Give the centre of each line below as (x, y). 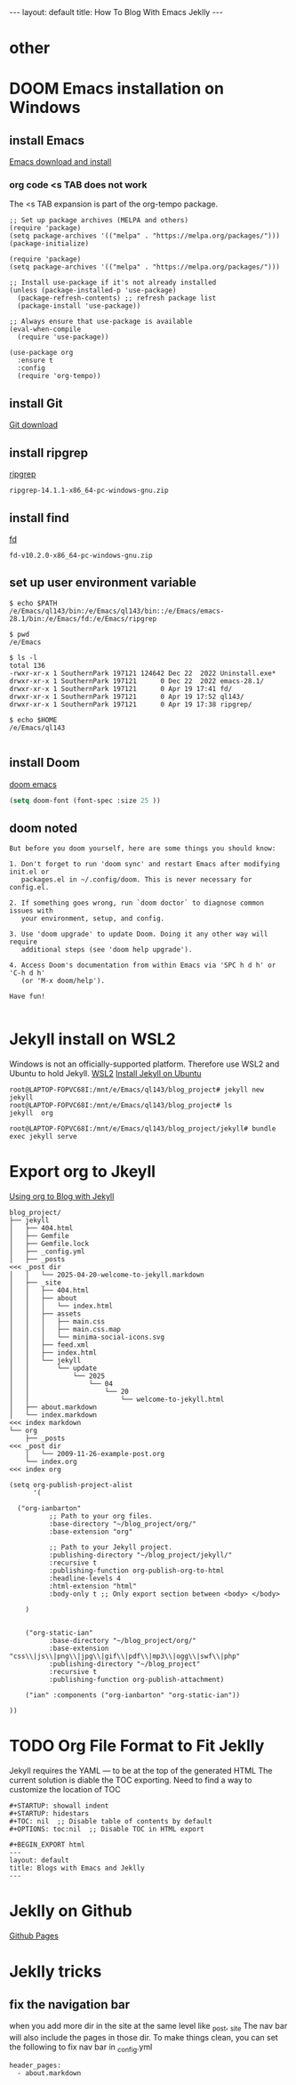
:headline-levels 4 (85, 1579)
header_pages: (36, 2065)
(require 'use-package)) (63, 337)
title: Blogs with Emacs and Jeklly (77, 1868)
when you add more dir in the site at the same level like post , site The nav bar (148, 2027)
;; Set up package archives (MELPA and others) (99, 221)
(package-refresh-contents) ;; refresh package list (117, 298)
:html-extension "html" (93, 1586)
